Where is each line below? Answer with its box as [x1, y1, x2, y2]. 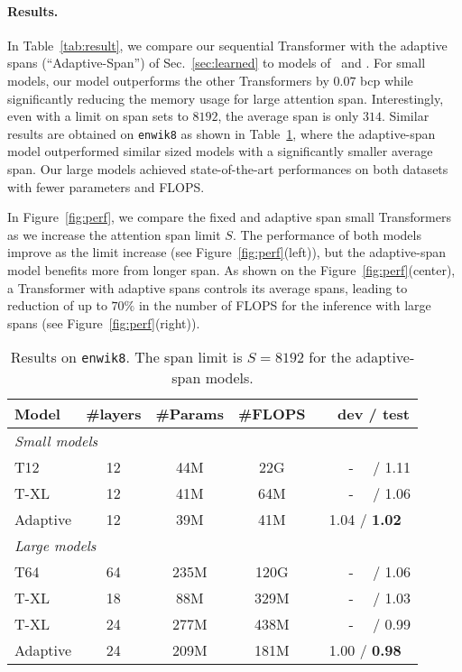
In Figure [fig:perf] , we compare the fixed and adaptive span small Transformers [7, 207, 451, 226]
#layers [86, 403, 142, 425]
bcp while [360, 70, 413, 89]
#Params [155, 403, 224, 425]
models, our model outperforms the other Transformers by [7, 70, 329, 89]
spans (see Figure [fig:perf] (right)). [7, 313, 200, 332]
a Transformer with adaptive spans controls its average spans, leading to [7, 278, 408, 297]
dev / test [337, 403, 410, 425]
